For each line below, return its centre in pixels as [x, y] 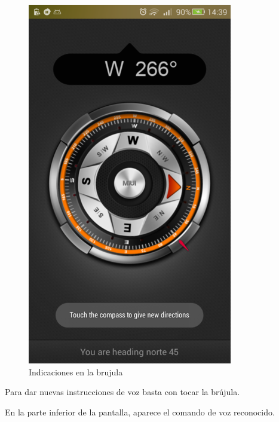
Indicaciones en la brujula [76, 371]
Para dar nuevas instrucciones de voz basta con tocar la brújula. [122, 392]
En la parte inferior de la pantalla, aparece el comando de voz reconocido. [140, 412]
